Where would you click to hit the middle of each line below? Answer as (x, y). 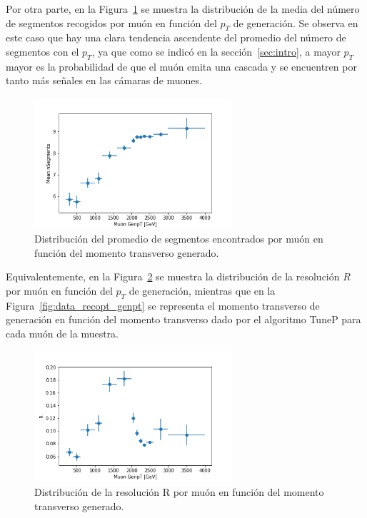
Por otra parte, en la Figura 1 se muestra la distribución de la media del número (183, 9)
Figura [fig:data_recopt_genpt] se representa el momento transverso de (163, 305)
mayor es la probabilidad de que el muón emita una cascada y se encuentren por (181, 66)
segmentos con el (42, 51)
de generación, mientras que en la (202, 291)
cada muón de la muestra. (62, 334)
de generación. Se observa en (296, 22)
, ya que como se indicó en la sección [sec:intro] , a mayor (216, 51)
